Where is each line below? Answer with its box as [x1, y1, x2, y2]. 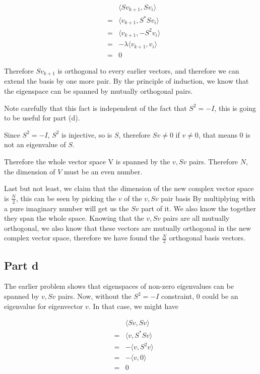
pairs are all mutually [163, 213, 230, 223]
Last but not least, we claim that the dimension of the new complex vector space [4, 183, 254, 194]
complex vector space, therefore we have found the [4, 232, 160, 243]
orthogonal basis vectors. [169, 232, 245, 243]
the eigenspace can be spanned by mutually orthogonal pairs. [4, 86, 193, 96]
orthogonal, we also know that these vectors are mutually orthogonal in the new [4, 222, 251, 233]
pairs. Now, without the [58, 291, 132, 301]
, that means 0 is [198, 129, 250, 140]
